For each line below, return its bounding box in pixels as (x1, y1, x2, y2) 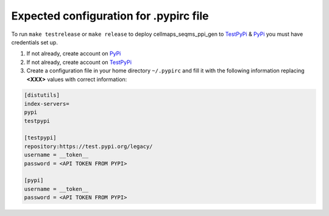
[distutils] (24, 92, 60, 99)
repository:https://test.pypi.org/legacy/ (24, 143, 153, 150)
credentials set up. (11, 38, 58, 46)
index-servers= (24, 100, 69, 107)
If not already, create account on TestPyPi (26, 58, 132, 66)
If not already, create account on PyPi (26, 50, 121, 57)
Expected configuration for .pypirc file (11, 9, 209, 23)
